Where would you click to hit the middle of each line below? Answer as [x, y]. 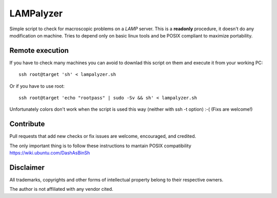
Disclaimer [27, 167]
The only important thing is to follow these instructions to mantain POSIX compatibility [101, 146]
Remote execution [39, 51]
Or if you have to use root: [37, 86]
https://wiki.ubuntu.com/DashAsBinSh [50, 153]
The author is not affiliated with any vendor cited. [61, 189]
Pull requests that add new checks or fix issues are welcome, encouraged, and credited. [103, 136]
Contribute [27, 124]
